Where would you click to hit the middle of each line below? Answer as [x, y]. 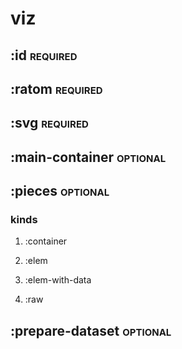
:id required [44, 55]
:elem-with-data [58, 280]
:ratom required [56, 88]
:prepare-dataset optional [91, 330]
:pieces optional [60, 191]
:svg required [49, 123]
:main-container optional [88, 157]
